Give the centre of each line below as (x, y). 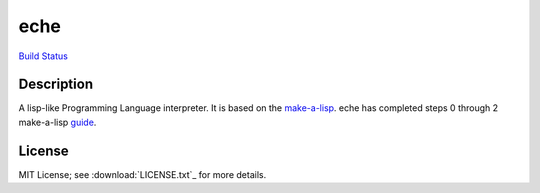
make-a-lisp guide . (57, 122)
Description (56, 84)
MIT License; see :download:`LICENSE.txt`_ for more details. (142, 174)
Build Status (43, 56)
